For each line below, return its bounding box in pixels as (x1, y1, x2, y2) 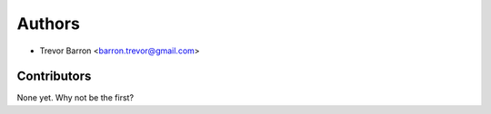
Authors (16, 14, 81, 33)
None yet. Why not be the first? (16, 92, 135, 103)
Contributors (16, 69, 92, 84)
